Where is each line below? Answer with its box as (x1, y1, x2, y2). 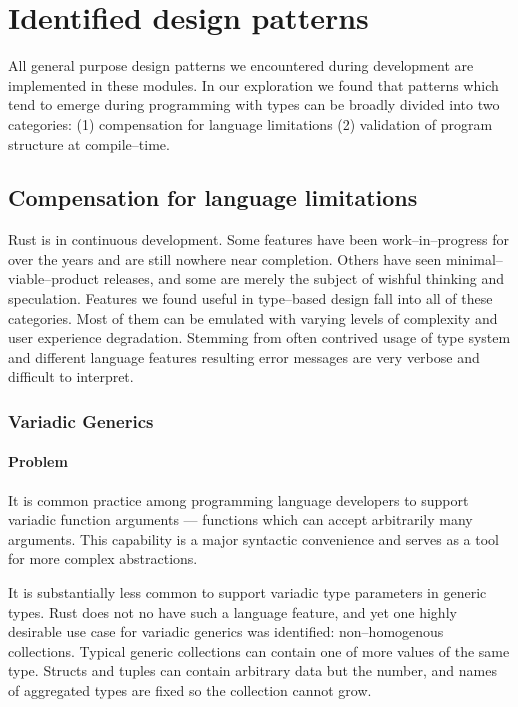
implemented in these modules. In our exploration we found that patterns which (8, 74, 499, 95)
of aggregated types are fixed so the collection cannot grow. (8, 680, 372, 701)
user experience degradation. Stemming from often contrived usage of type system (8, 327, 511, 348)
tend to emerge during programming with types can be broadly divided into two (8, 94, 500, 115)
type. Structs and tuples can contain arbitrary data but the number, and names (8, 660, 497, 681)
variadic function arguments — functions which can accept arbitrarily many (8, 509, 473, 530)
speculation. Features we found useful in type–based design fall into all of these (8, 288, 493, 309)
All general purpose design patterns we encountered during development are (8, 55, 474, 76)
